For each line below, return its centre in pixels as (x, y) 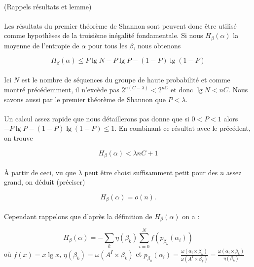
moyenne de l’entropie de (42, 45)
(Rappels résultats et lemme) (48, 6)
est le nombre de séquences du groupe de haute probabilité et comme (126, 80)
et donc (182, 90)
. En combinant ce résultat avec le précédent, (182, 128)
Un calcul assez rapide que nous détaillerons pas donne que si (97, 118)
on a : (191, 216)
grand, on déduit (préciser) (45, 182)
